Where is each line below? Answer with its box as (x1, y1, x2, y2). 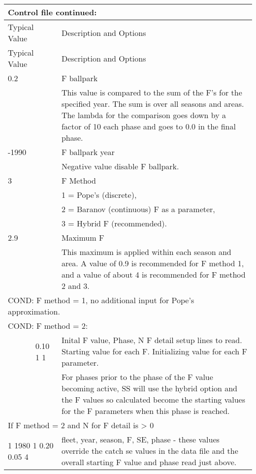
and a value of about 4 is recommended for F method (61, 269, 246, 280)
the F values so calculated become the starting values (61, 394, 245, 405)
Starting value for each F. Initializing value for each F (61, 346, 247, 357)
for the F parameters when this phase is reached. (61, 405, 230, 416)
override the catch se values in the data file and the (61, 445, 238, 456)
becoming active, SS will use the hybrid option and (61, 382, 237, 394)
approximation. (8, 306, 60, 317)
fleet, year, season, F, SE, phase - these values (61, 434, 220, 445)
